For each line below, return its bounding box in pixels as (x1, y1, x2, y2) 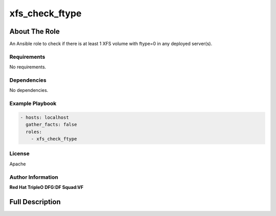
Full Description (9, 197, 61, 206)
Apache (9, 161, 26, 167)
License (9, 150, 30, 157)
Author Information (9, 174, 59, 181)
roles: (26, 129, 42, 135)
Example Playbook (9, 100, 57, 107)
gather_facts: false (26, 122, 77, 128)
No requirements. (9, 64, 47, 70)
